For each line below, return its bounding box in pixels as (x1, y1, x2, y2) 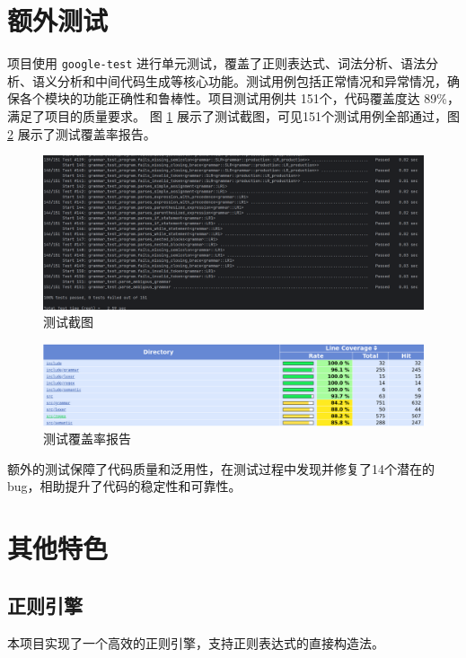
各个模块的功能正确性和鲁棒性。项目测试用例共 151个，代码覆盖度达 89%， (19, 89, 460, 108)
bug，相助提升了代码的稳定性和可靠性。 (7, 477, 242, 496)
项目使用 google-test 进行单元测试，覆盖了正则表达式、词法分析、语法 (7, 54, 426, 73)
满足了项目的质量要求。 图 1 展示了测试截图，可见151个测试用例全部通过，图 (7, 106, 460, 125)
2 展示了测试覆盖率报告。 (7, 124, 156, 143)
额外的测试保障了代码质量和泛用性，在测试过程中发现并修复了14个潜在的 (7, 459, 435, 478)
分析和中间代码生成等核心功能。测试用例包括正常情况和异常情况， (57, 71, 447, 90)
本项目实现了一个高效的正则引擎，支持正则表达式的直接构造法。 (7, 633, 384, 652)
